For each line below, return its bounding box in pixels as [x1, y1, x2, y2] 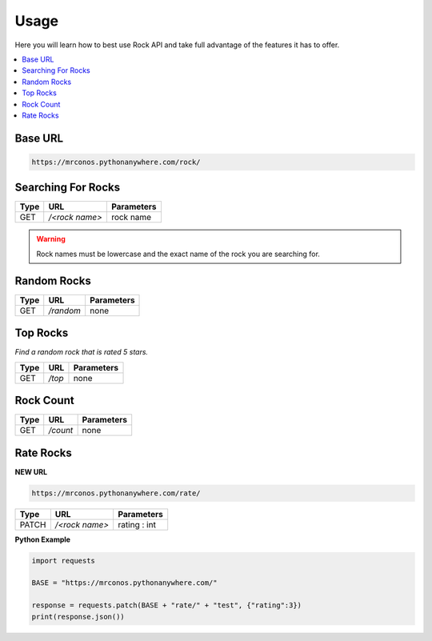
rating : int [118, 519, 156, 530]
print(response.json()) [31, 612, 126, 621]
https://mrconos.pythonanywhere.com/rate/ [31, 488, 201, 498]
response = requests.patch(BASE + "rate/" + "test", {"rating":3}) [31, 601, 302, 610]
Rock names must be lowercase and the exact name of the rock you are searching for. [36, 249, 320, 258]
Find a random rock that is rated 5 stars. [14, 347, 148, 357]
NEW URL [14, 467, 48, 476]
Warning [36, 234, 66, 244]
